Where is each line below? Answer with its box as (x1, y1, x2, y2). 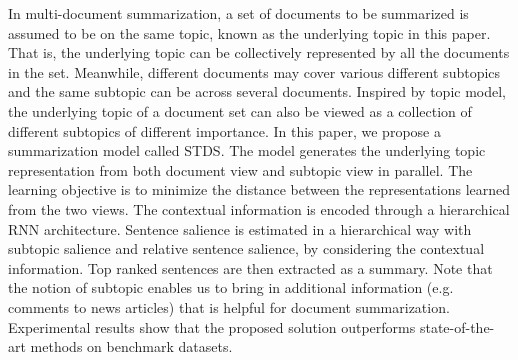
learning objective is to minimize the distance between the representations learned (8, 179, 511, 200)
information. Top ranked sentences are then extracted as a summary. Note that (8, 257, 493, 278)
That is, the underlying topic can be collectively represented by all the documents (8, 42, 510, 63)
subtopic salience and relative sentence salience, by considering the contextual (8, 238, 485, 259)
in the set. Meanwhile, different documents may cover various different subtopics (8, 61, 501, 82)
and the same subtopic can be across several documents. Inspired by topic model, (8, 81, 507, 102)
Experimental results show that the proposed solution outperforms (8, 316, 416, 337)
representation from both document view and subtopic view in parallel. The (8, 159, 473, 180)
